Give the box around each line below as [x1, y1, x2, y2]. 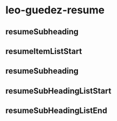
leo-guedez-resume [5, 3, 105, 17]
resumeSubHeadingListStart [5, 86, 112, 96]
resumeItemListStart [5, 46, 82, 56]
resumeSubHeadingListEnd [5, 106, 108, 116]
